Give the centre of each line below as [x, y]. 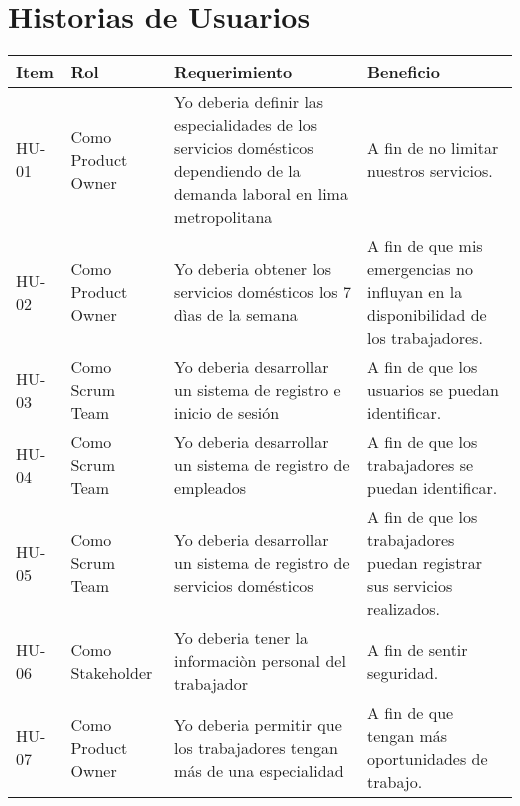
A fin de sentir [417, 649]
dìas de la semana [236, 315]
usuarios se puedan [433, 390]
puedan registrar [424, 563]
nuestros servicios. [430, 171]
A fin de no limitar [433, 148]
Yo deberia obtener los [253, 269]
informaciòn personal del [260, 661]
